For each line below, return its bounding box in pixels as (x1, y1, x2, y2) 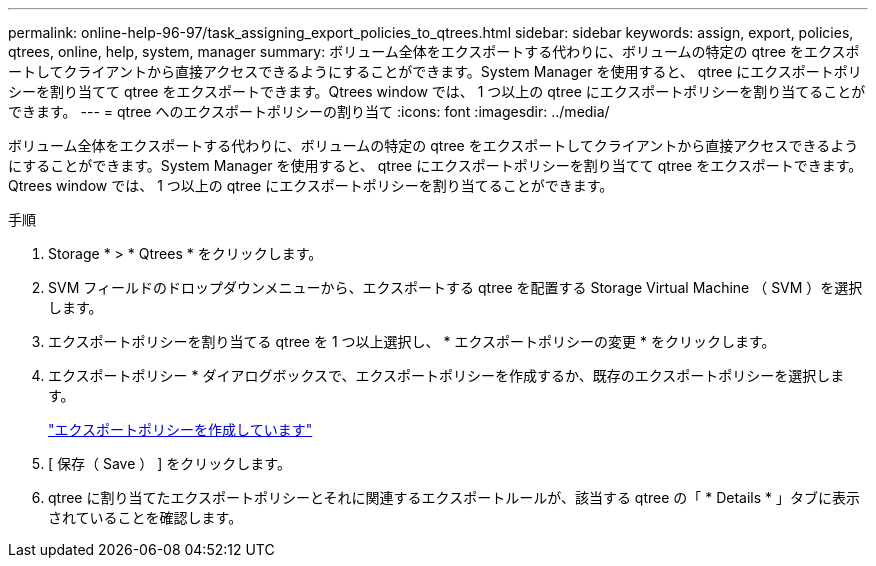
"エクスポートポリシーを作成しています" (48, 421, 313, 438)
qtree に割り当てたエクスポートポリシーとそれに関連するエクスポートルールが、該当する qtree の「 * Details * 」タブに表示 (48, 489, 861, 506)
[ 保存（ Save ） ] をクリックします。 (48, 455, 291, 472)
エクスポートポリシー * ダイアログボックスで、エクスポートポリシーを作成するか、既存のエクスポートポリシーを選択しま (48, 367, 845, 384)
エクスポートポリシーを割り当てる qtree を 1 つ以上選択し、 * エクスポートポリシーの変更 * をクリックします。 (48, 333, 776, 350)
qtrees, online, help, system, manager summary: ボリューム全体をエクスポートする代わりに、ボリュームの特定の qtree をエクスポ (8, 43, 860, 60)
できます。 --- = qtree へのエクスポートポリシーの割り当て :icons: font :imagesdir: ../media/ (8, 103, 610, 120)
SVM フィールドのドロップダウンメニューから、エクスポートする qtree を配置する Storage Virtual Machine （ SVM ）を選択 (48, 279, 863, 296)
